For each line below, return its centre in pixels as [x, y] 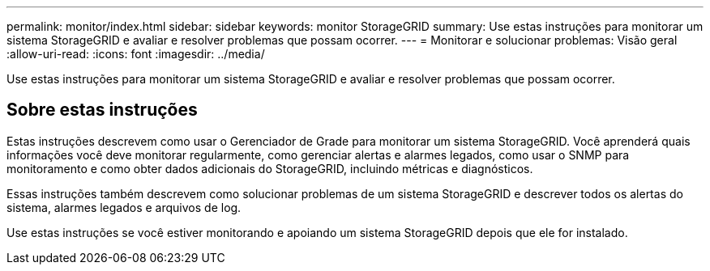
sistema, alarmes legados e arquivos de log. [124, 207]
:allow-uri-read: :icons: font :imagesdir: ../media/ [136, 54]
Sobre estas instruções [102, 110]
